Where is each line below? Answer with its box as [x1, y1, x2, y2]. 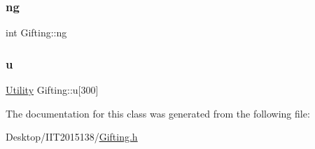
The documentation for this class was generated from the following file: [6, 106, 310, 120]
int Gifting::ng [6, 25, 67, 40]
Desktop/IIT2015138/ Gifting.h [6, 129, 138, 144]
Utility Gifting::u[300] [6, 83, 99, 97]
